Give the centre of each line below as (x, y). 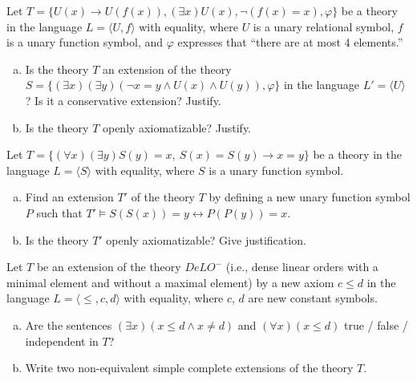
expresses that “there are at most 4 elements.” (290, 42)
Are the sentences (69, 324)
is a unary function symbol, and (85, 42)
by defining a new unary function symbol (310, 197)
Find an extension (69, 197)
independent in (62, 340)
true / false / (376, 324)
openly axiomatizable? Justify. (176, 127)
